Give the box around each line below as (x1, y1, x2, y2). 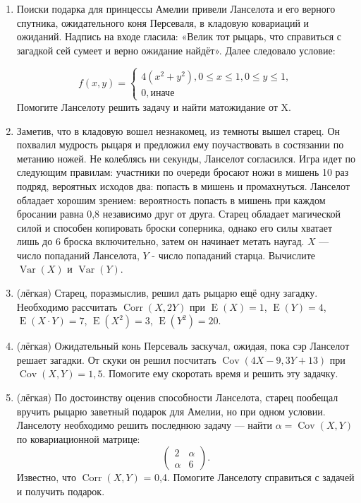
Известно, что (16, 470, 76, 485)
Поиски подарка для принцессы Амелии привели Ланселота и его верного (16, 1, 336, 16)
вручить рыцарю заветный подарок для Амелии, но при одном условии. (16, 403, 326, 418)
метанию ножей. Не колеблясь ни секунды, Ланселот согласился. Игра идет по (16, 150, 355, 165)
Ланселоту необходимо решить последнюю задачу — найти (16, 418, 273, 432)
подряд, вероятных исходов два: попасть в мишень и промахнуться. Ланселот (16, 178, 350, 193)
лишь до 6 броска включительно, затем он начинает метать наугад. (16, 234, 305, 249)
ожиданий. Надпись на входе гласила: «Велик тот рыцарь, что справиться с (16, 29, 341, 44)
